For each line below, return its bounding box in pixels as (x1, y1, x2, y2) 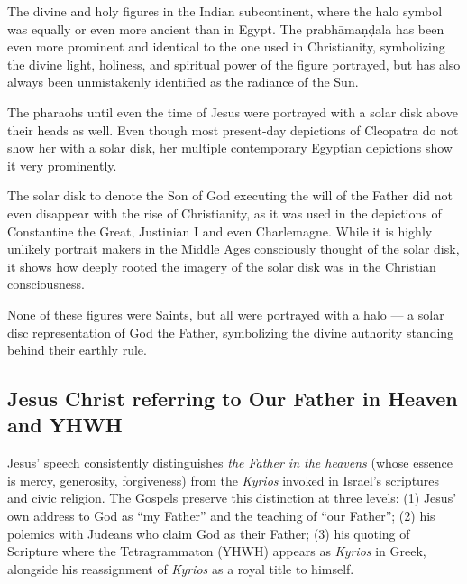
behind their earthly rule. (7, 340, 147, 359)
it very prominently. (7, 155, 117, 174)
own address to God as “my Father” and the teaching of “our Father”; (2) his (7, 506, 435, 525)
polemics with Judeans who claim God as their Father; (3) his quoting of (7, 524, 410, 542)
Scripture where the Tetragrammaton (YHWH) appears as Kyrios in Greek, (7, 542, 426, 561)
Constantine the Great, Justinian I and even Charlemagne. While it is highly (7, 221, 433, 240)
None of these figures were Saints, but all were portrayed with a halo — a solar (7, 304, 444, 323)
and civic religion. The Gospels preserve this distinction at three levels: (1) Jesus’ (7, 488, 457, 507)
